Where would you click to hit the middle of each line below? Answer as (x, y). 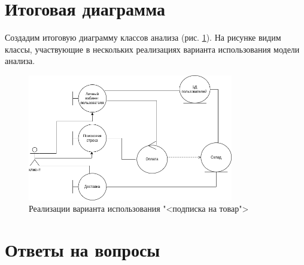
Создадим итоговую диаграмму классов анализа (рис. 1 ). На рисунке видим (143, 37)
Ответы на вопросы (83, 249)
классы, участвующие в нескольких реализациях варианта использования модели (152, 49)
